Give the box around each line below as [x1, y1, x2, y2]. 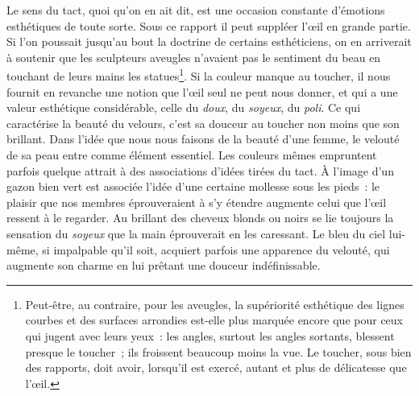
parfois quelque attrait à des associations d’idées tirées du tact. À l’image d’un [6, 162, 394, 179]
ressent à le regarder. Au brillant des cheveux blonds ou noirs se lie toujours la [6, 209, 394, 226]
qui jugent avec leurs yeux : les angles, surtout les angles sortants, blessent [25, 327, 395, 344]
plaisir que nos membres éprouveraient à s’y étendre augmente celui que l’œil [6, 193, 387, 210]
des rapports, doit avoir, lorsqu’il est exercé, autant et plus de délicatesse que [25, 359, 407, 376]
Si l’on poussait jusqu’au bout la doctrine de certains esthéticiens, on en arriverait [6, 33, 412, 50]
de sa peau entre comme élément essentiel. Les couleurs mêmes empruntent [6, 146, 377, 163]
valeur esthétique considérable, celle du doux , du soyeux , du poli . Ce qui [6, 99, 361, 116]
